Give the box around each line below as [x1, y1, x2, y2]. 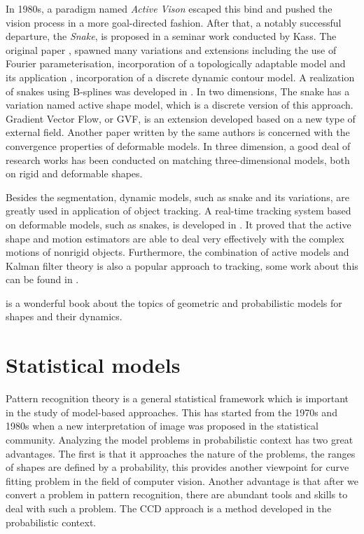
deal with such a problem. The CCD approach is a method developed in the [6, 500, 332, 515]
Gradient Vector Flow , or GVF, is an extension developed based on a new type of [6, 111, 356, 125]
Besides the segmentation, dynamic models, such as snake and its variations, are [6, 189, 349, 204]
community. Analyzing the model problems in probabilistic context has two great [6, 432, 353, 446]
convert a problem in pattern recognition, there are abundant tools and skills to [6, 487, 348, 502]
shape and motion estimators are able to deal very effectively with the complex [6, 231, 344, 245]
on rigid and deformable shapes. [6, 166, 143, 181]
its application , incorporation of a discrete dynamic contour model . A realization [6, 69, 355, 84]
